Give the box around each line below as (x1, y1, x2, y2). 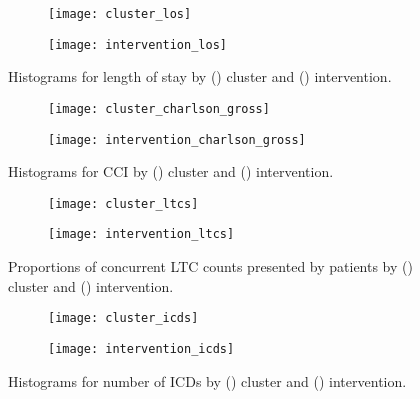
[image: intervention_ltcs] (48, 227, 235, 242)
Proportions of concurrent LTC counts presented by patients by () (8, 256, 413, 277)
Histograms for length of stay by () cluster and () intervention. (8, 66, 392, 87)
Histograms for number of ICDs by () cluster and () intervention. (8, 370, 407, 391)
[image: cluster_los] (48, 7, 192, 21)
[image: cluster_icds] (48, 311, 199, 326)
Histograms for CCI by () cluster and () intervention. (8, 161, 334, 182)
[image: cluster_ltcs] (48, 196, 199, 211)
